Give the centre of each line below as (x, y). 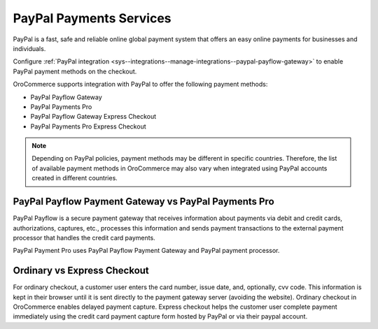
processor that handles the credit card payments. (84, 237)
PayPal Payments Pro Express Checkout (88, 126)
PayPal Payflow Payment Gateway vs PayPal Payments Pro (143, 202)
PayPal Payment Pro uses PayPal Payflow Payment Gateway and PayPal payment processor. (146, 251)
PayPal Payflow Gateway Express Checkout (93, 117)
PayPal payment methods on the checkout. (75, 71)
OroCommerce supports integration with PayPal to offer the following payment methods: (140, 85)
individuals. (29, 48)
